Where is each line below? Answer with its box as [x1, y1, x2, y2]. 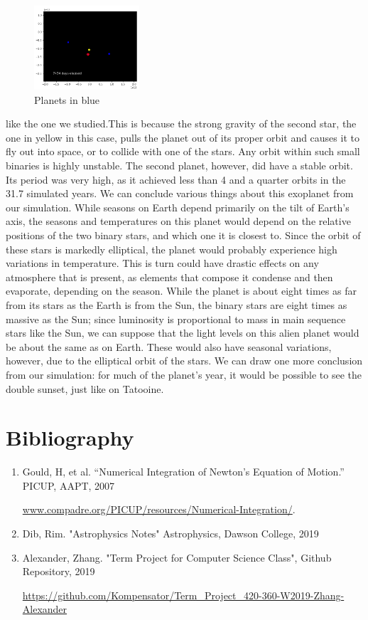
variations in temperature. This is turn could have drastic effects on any [6, 256, 319, 270]
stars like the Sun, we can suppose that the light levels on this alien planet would [6, 325, 359, 340]
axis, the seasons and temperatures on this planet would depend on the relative [6, 214, 351, 228]
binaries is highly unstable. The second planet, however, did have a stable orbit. [6, 158, 353, 173]
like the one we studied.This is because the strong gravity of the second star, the [6, 116, 357, 131]
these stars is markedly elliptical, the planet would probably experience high [6, 241, 337, 256]
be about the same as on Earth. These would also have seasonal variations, [6, 339, 332, 354]
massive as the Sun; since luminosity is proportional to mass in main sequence [6, 311, 346, 326]
